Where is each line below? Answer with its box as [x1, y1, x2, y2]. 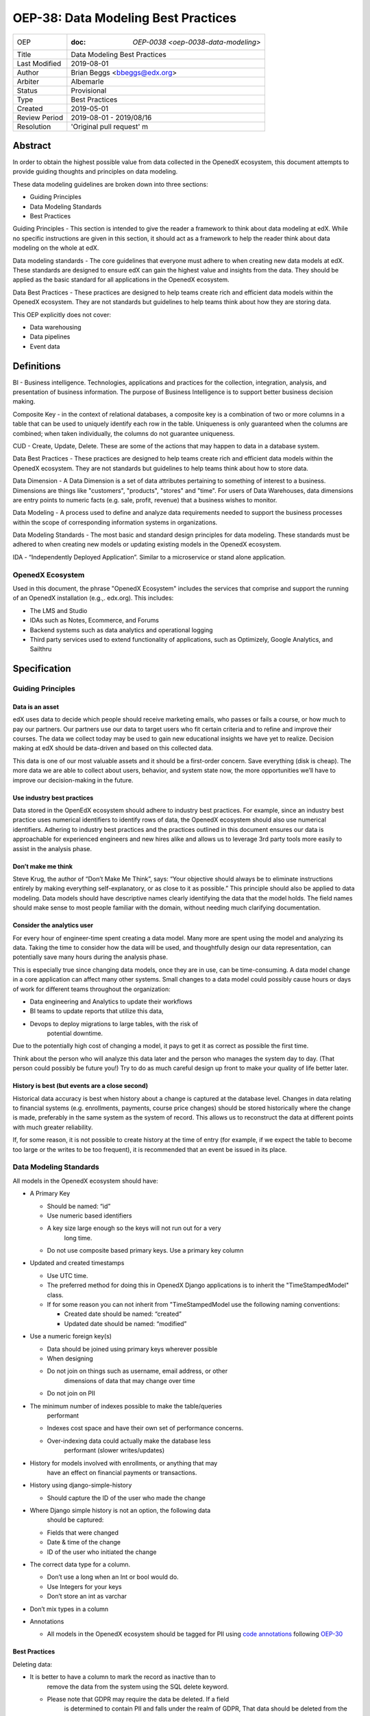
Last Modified [16, 58, 62, 68]
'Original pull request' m [71, 121, 149, 131]
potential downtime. [47, 1030, 103, 1038]
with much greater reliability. [12, 1123, 93, 1131]
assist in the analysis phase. [12, 844, 92, 853]
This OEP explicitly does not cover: [12, 310, 111, 318]
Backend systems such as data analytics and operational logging [29, 625, 213, 634]
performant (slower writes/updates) [64, 1446, 165, 1454]
